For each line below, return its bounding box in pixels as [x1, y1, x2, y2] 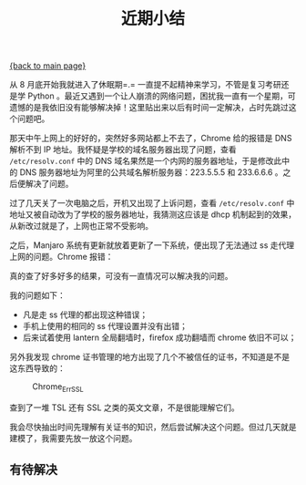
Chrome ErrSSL [32, 381, 84, 394]
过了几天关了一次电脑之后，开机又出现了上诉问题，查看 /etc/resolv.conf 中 [9, 198, 295, 209]
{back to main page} [9, 60, 87, 71]
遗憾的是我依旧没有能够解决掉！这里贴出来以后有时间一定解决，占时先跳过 [9, 102, 289, 113]
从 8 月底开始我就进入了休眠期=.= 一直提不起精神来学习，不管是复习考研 [9, 79, 282, 90]
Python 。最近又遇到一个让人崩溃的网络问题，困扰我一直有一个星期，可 [26, 90, 296, 101]
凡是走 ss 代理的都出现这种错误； [22, 309, 148, 320]
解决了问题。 [25, 179, 74, 190]
